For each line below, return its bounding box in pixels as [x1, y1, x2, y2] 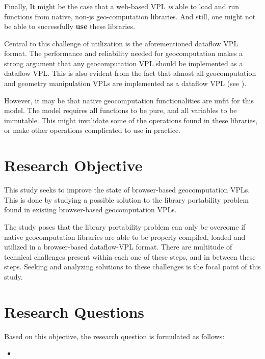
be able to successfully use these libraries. [4, 21, 135, 32]
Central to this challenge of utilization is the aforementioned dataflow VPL [4, 38, 238, 48]
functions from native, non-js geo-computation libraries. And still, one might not [4, 11, 256, 21]
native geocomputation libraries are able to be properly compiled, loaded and [4, 231, 246, 242]
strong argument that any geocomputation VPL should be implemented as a [4, 58, 243, 68]
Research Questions [4, 301, 145, 322]
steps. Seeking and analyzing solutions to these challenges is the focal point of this [4, 261, 261, 272]
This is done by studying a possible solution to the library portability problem [4, 194, 249, 205]
